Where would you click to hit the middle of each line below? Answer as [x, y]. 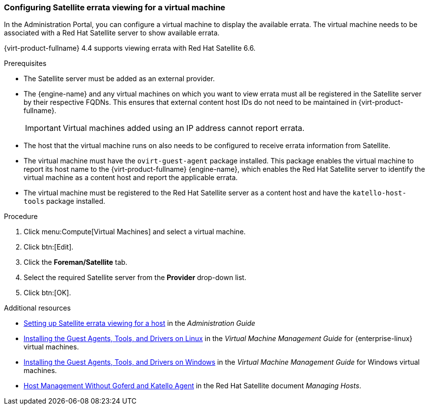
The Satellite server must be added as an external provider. [119, 79]
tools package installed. [65, 201]
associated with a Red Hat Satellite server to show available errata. [112, 33]
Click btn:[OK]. [47, 293]
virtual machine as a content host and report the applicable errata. [131, 178]
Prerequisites [25, 63]
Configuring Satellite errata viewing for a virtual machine [115, 7]
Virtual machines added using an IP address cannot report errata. [184, 128]
